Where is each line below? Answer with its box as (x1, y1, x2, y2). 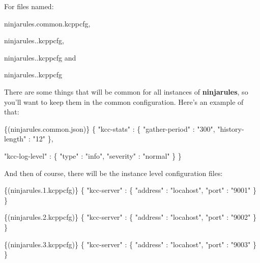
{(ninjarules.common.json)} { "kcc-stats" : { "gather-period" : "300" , (4, 123, 215, 134)
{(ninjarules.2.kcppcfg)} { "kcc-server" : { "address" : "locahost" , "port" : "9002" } (4, 212, 256, 222)
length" (4, 133, 26, 144)
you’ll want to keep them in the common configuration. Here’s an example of (4, 96, 244, 107)
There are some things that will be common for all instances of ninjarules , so (4, 86, 248, 97)
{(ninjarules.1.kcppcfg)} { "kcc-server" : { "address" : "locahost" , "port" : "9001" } (4, 185, 256, 195)
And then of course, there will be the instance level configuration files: (4, 167, 223, 178)
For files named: (4, 1, 54, 11)
